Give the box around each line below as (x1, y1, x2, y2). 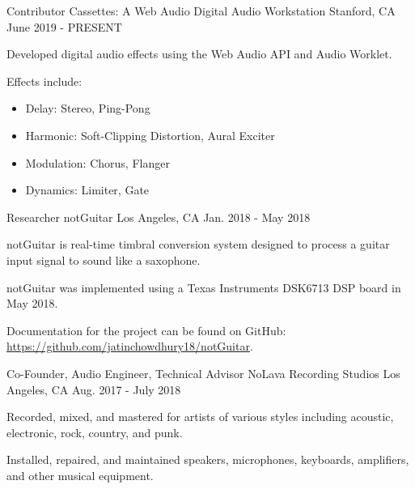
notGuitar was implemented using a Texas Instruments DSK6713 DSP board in (6, 279, 401, 296)
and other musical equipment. (6, 466, 154, 483)
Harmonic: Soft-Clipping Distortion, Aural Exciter (25, 126, 275, 143)
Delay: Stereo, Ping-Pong (25, 100, 150, 117)
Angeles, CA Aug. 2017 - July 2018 (6, 381, 181, 398)
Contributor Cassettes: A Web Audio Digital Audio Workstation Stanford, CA (6, 2, 396, 19)
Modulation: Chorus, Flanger (25, 154, 170, 171)
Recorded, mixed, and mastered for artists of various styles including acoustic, (6, 408, 394, 425)
